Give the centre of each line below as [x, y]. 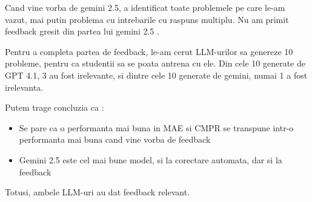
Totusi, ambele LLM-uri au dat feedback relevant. [98, 192]
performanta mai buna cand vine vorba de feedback [115, 139]
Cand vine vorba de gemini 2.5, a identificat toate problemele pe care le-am [145, 7]
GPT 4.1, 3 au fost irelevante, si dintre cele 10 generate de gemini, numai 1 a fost [156, 75]
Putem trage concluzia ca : [55, 107]
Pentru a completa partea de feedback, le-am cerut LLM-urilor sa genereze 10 [149, 51]
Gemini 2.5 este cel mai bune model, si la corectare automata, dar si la [151, 159]
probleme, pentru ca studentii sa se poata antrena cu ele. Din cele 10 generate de [155, 63]
